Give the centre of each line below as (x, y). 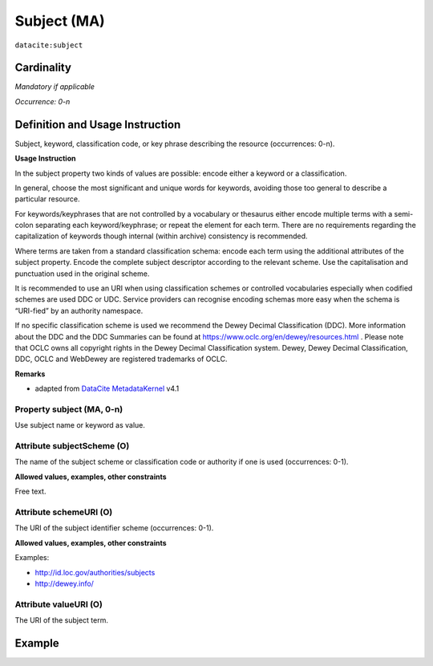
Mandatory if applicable (55, 87)
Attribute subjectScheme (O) (72, 446)
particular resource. (47, 199)
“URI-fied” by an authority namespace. (79, 311)
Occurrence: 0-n (42, 101)
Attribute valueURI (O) (59, 604)
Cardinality (43, 68)
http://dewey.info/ (64, 583)
